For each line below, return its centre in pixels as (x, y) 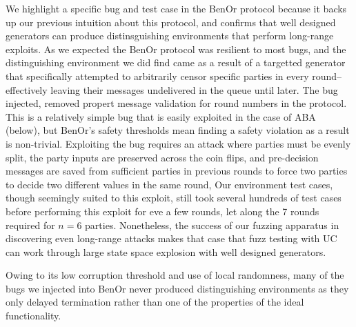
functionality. (33, 316)
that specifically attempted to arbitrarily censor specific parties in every (157, 76)
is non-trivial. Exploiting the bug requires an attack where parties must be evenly (178, 143)
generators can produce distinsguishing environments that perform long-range (170, 36)
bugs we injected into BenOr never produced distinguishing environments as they (177, 288)
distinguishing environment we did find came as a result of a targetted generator (176, 62)
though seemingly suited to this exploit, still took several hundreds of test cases (174, 198)
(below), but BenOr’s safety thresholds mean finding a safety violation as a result (178, 130)
